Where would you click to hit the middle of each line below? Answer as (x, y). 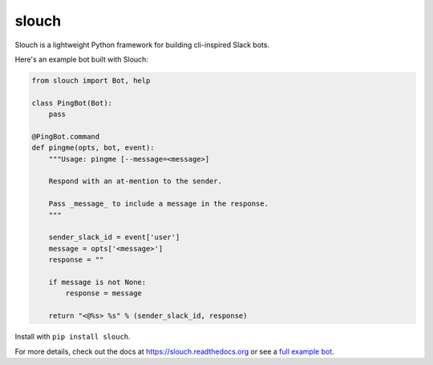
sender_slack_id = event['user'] (114, 237)
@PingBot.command (66, 136)
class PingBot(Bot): (72, 103)
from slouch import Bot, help (91, 80)
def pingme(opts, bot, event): (93, 148)
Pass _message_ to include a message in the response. (158, 204)
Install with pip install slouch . (73, 337)
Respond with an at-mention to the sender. (135, 181)
